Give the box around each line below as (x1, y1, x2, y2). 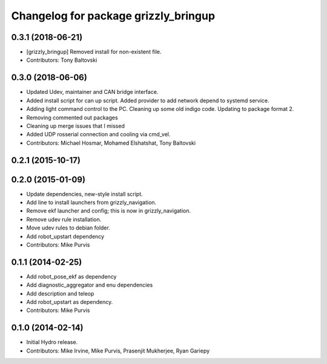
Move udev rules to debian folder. (26, 224, 110, 231)
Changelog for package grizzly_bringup (11, 9, 215, 22)
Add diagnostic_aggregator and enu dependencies (26, 282, 153, 289)
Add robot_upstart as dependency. (26, 299, 113, 306)
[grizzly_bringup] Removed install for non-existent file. (26, 48, 162, 56)
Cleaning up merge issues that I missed (26, 122, 125, 130)
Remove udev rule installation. (26, 216, 102, 223)
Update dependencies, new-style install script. (26, 190, 144, 197)
